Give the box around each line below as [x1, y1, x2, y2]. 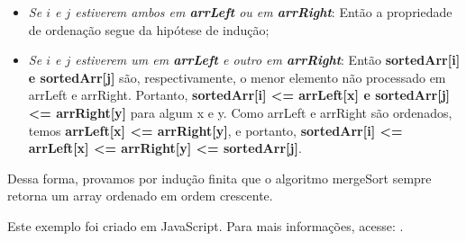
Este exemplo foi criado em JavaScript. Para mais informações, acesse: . [7, 216, 404, 235]
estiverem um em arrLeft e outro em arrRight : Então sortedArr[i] [75, 50, 461, 69]
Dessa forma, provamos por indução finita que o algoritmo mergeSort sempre [7, 168, 432, 187]
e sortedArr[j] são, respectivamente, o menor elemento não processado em [28, 67, 446, 86]
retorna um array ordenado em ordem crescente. [7, 186, 273, 205]
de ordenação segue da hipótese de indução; [28, 20, 270, 39]
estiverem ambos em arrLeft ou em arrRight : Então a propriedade [75, 3, 452, 21]
